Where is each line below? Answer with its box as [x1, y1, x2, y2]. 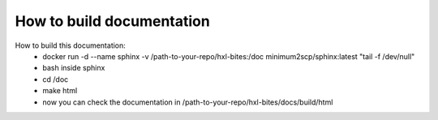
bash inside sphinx [42, 63, 105, 73]
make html [42, 86, 78, 96]
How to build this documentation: [15, 41, 126, 50]
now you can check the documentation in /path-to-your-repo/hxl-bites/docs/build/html [42, 97, 333, 107]
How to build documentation [15, 12, 210, 30]
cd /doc [42, 74, 69, 84]
